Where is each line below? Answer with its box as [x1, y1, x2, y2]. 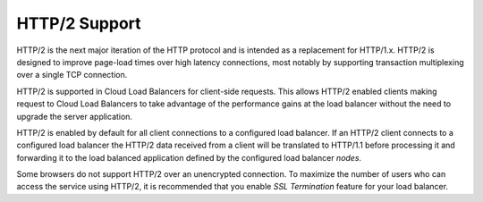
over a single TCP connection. [16, 70, 128, 80]
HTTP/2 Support [16, 13, 142, 33]
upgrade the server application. [16, 111, 133, 122]
